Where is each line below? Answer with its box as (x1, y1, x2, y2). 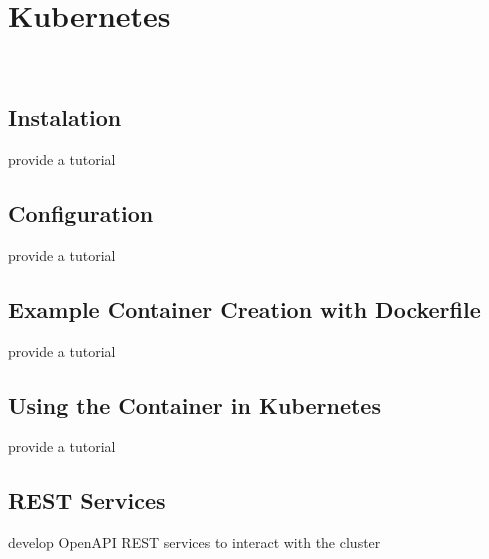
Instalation (8, 102, 122, 133)
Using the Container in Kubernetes (8, 389, 381, 420)
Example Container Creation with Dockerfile (8, 293, 481, 324)
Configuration (8, 197, 154, 228)
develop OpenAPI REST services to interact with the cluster (8, 532, 381, 553)
